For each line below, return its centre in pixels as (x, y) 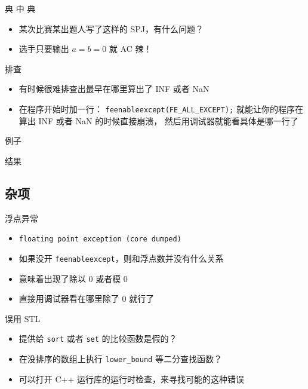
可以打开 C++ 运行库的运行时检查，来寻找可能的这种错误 (132, 379)
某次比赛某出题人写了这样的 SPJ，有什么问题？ (111, 28)
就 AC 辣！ (130, 49)
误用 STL (23, 318)
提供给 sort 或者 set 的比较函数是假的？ (98, 339)
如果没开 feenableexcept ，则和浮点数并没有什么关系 (121, 258)
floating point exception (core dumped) (100, 239)
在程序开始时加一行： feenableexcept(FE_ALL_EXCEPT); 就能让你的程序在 (161, 108)
